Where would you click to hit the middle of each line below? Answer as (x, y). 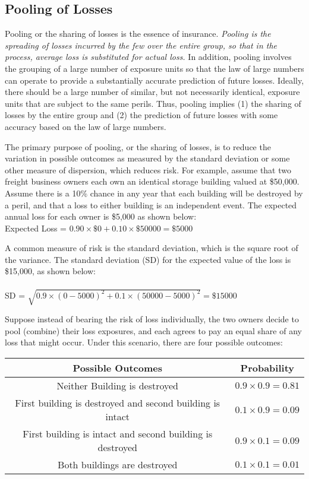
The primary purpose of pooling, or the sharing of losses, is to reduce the (138, 146)
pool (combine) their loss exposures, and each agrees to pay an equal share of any (153, 330)
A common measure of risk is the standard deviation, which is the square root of (152, 248)
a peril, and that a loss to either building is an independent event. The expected (151, 204)
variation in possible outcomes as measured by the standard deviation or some (147, 158)
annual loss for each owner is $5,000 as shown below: (101, 216)
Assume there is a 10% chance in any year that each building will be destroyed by (154, 193)
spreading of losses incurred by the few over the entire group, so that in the (141, 45)
